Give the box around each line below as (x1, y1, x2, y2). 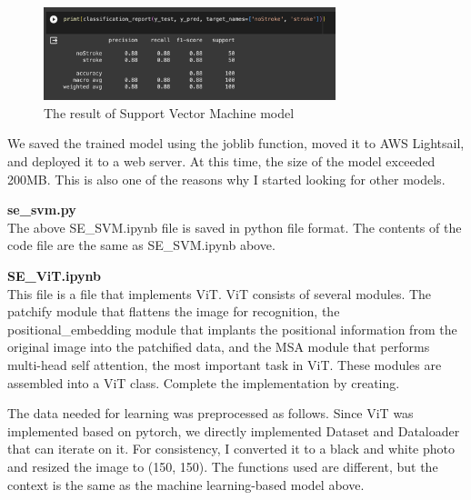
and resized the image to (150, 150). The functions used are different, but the (7, 456, 438, 475)
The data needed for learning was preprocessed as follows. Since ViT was (7, 404, 414, 423)
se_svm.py (7, 200, 76, 219)
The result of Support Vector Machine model (44, 103, 295, 122)
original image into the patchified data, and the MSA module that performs (7, 337, 430, 356)
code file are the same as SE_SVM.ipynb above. (7, 235, 276, 255)
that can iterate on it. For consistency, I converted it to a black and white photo (7, 439, 456, 458)
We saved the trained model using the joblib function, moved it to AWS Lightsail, (7, 134, 465, 153)
